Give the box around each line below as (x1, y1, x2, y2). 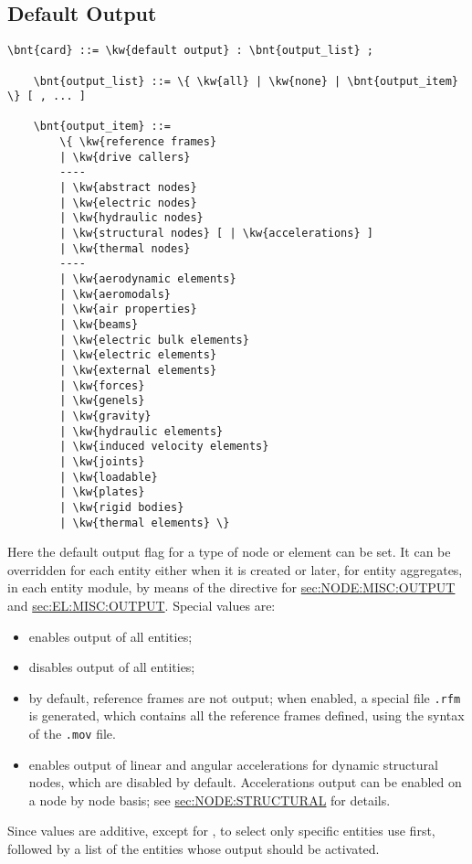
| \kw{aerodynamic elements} (59, 272, 236, 286)
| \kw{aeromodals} (59, 287, 171, 301)
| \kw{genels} (59, 394, 145, 408)
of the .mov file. (28, 724, 116, 743)
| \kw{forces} (59, 379, 145, 392)
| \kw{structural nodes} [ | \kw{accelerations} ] (59, 227, 373, 240)
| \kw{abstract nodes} (59, 181, 197, 195)
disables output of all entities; (28, 657, 195, 677)
